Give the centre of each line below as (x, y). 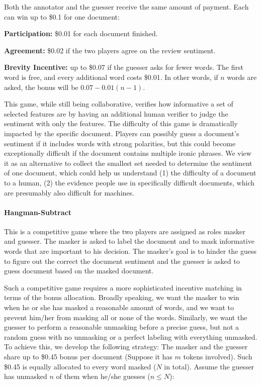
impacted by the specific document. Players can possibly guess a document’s (122, 133)
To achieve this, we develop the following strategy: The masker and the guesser (126, 347)
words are (242, 77)
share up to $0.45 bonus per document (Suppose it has (88, 357)
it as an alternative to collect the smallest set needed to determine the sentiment (128, 163)
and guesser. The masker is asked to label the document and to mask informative (129, 241)
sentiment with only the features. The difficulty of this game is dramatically (121, 123)
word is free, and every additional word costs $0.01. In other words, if (111, 77)
